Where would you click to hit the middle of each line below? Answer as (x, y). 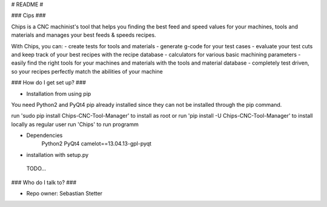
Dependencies (45, 135)
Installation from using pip (59, 94)
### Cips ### (28, 16)
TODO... (36, 168)
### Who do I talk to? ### (44, 182)
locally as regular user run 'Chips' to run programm (75, 124)
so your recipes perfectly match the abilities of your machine (87, 71)
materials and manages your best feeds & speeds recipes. (84, 35)
